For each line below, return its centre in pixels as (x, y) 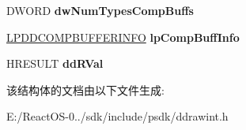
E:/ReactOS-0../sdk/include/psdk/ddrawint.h (117, 116)
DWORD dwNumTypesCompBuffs (100, 10)
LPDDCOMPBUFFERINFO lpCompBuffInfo (123, 37)
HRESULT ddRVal (55, 63)
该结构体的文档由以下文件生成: (85, 89)
